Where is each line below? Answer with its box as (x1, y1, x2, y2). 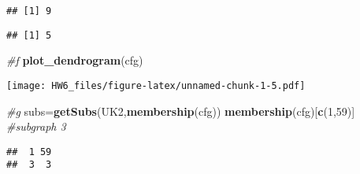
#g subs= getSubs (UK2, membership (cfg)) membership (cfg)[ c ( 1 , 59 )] (6, 102, 355, 119)
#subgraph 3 (6, 118, 66, 135)
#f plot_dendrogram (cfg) (6, 52, 143, 68)
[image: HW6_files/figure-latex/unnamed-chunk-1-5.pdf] (6, 80, 306, 91)
